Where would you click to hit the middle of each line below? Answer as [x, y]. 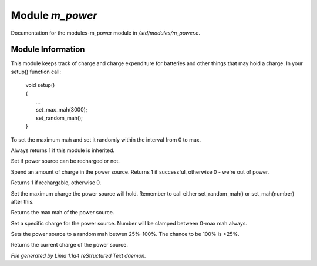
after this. [23, 201]
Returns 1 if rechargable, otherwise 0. [56, 183]
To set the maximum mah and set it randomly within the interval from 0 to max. [106, 139]
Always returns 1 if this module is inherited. [63, 150]
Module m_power [54, 15]
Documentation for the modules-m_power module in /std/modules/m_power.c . [106, 33]
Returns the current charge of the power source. [70, 245]
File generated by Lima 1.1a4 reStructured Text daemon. [78, 255]
